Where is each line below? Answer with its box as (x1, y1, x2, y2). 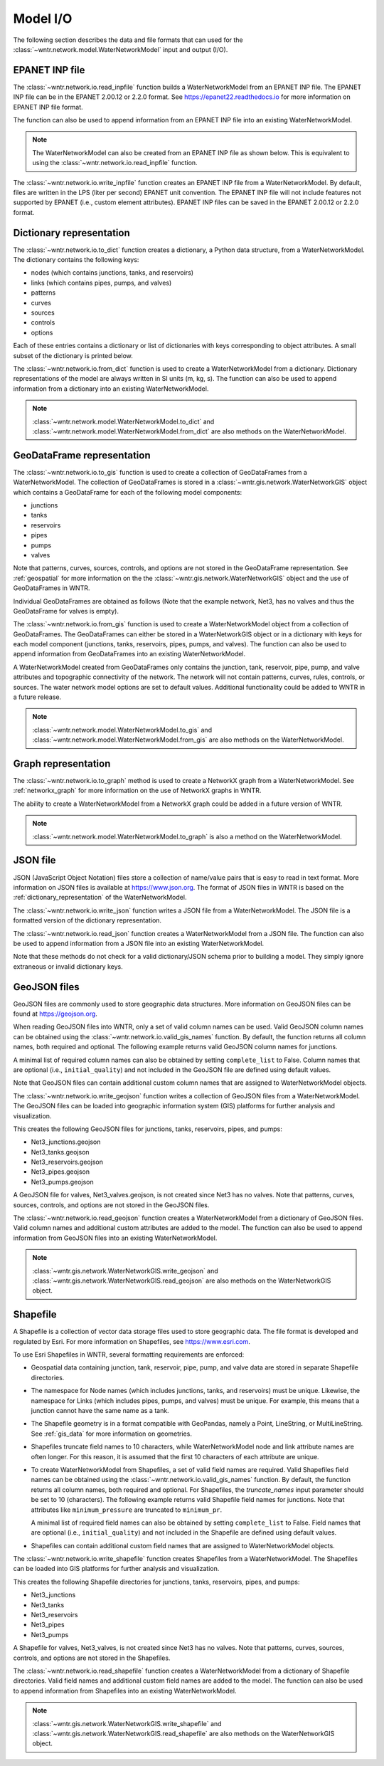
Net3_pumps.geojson (31, 1177, 94, 1186)
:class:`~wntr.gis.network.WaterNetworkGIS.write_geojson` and (32, 1266, 218, 1275)
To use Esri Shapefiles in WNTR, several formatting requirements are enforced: (13, 1350, 245, 1359)
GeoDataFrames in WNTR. (13, 584, 90, 592)
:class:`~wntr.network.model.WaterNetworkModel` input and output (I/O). (13, 45, 228, 53)
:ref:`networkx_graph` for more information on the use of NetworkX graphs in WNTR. (13, 787, 262, 795)
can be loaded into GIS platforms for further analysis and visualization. (13, 1565, 220, 1573)
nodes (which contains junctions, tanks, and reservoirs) (31, 268, 194, 277)
